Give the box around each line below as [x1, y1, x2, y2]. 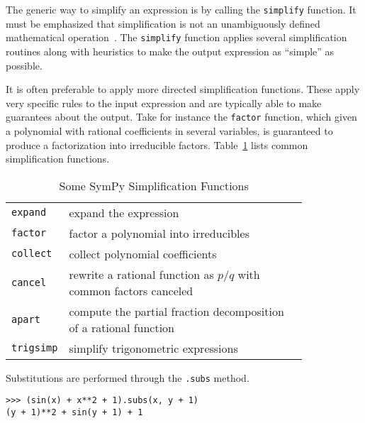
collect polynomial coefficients [69, 245, 217, 262]
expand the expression [69, 204, 179, 221]
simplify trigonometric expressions [69, 339, 238, 356]
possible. [6, 57, 43, 72]
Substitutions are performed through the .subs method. [6, 370, 249, 385]
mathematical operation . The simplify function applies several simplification [6, 30, 347, 45]
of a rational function [69, 319, 175, 336]
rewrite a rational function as [69, 265, 214, 282]
